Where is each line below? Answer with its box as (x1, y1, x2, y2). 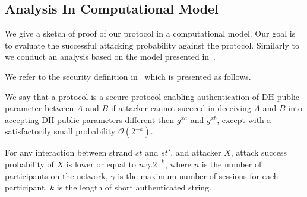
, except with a (217, 113, 271, 125)
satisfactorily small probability (5, 125, 116, 137)
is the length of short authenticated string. (56, 181, 211, 193)
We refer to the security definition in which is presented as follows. (5, 70, 251, 82)
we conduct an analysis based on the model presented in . (5, 50, 216, 63)
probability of (5, 157, 54, 170)
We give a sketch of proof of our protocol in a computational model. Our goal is (5, 27, 296, 40)
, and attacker (170, 146, 221, 159)
